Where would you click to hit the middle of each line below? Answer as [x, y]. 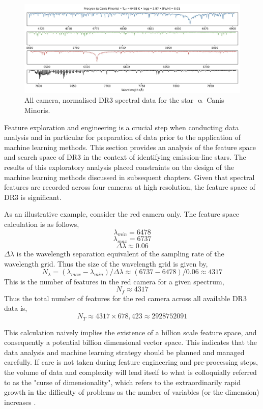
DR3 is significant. [33, 197]
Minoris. [37, 110]
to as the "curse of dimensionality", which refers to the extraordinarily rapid [122, 382]
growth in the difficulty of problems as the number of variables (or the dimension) [132, 392]
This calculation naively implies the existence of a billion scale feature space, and [130, 332]
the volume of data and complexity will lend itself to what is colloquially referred [130, 372]
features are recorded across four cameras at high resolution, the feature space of [130, 187]
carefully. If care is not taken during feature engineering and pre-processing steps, [131, 362]
